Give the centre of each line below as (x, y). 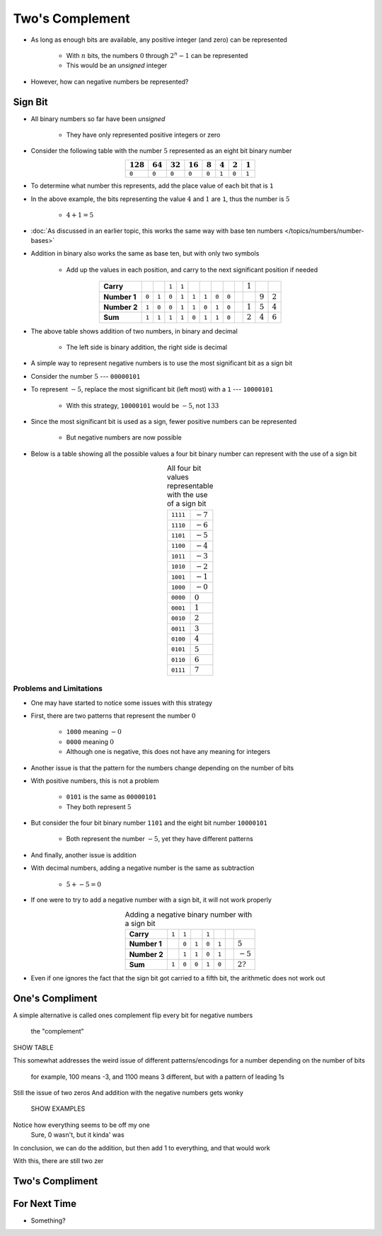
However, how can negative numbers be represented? (110, 81)
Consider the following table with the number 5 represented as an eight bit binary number (161, 151)
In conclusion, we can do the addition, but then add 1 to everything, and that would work (141, 1148)
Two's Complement (71, 18)
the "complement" (57, 1031)
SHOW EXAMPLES (58, 1109)
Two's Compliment (56, 1181)
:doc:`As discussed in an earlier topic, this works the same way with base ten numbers (157, 231)
